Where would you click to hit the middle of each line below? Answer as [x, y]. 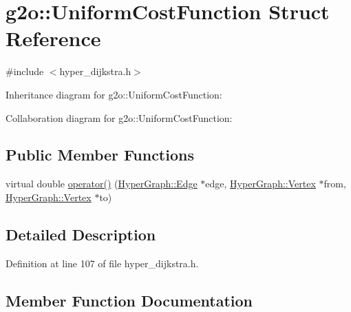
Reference [53, 38]
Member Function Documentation [129, 300]
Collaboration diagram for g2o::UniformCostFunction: [119, 117]
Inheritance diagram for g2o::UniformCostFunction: [114, 94]
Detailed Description [81, 234]
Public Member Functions [100, 155]
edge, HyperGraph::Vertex [260, 184]
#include [25, 71]
